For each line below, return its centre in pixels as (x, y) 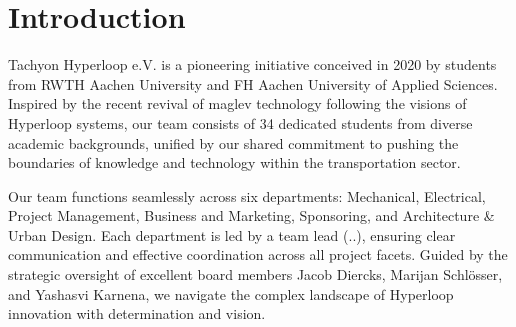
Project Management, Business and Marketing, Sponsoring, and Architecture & (251, 215)
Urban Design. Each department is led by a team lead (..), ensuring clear (232, 234)
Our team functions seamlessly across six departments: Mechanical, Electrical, (247, 195)
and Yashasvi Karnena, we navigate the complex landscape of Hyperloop (231, 293)
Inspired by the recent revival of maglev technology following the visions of (237, 103)
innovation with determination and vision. (137, 313)
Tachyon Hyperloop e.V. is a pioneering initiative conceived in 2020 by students (252, 64)
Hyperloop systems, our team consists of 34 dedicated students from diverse (240, 122)
